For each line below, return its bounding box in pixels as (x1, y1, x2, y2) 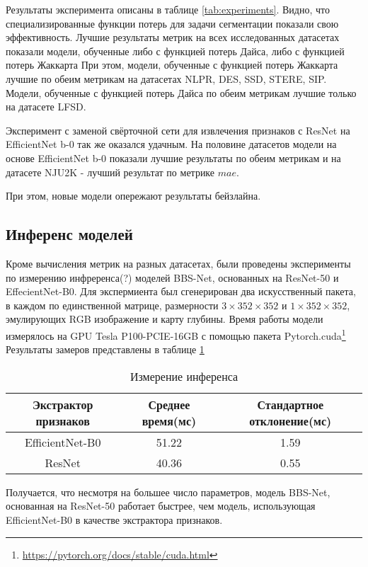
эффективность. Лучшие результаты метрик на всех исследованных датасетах (6, 30, 340, 45)
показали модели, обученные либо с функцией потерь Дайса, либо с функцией (6, 43, 345, 58)
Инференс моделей (6, 223, 133, 245)
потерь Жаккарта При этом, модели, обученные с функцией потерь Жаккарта (6, 57, 338, 72)
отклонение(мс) (249, 412, 332, 429)
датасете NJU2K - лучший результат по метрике (6, 164, 215, 179)
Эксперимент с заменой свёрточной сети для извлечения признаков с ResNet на (6, 122, 350, 137)
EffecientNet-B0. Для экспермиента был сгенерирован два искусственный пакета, (6, 284, 356, 299)
